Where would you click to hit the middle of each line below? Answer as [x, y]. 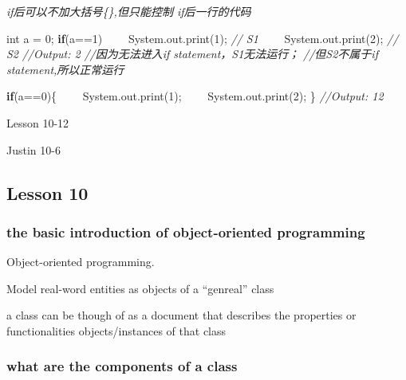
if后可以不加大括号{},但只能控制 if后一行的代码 [129, 11]
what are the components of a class [122, 366]
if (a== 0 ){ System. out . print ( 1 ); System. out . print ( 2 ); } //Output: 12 [195, 96]
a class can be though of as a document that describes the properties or [181, 315]
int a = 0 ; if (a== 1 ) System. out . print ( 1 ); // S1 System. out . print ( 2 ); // [203, 38]
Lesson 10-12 [38, 122]
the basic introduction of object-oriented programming [186, 231]
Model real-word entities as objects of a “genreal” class [140, 288]
